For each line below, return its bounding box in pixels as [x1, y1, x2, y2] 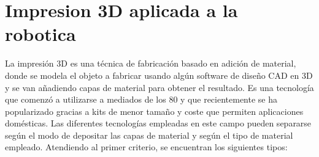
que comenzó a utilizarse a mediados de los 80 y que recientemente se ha [5, 93, 278, 106]
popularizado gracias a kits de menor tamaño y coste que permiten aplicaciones [5, 104, 304, 117]
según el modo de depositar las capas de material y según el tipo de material [5, 128, 293, 141]
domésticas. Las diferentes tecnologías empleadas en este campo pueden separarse [5, 117, 312, 130]
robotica [5, 21, 76, 46]
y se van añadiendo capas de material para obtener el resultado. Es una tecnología [5, 81, 314, 93]
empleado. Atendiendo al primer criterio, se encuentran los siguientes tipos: [5, 141, 288, 153]
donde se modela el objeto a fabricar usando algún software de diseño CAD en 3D [5, 68, 313, 81]
